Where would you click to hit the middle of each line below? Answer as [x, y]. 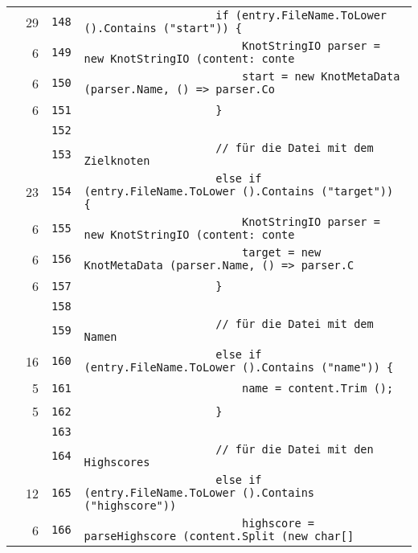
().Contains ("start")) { [163, 28]
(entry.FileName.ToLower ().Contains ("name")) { [239, 367]
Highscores [117, 462]
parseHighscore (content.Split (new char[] [219, 536]
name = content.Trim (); [318, 388]
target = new [282, 252]
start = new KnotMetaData [321, 76]
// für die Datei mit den [295, 449]
